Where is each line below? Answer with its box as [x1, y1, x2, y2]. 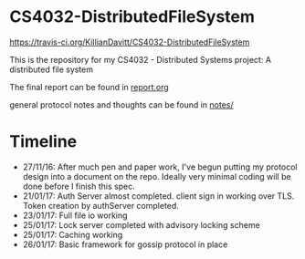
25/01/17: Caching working [22, 229, 123, 240]
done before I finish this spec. [22, 181, 135, 192]
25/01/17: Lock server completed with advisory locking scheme [22, 219, 260, 230]
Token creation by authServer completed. [22, 200, 180, 211]
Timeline [9, 131, 78, 152]
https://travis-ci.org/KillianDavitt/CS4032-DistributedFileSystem [9, 36, 250, 47]
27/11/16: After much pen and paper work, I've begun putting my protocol [22, 161, 299, 172]
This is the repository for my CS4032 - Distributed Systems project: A [9, 54, 272, 65]
